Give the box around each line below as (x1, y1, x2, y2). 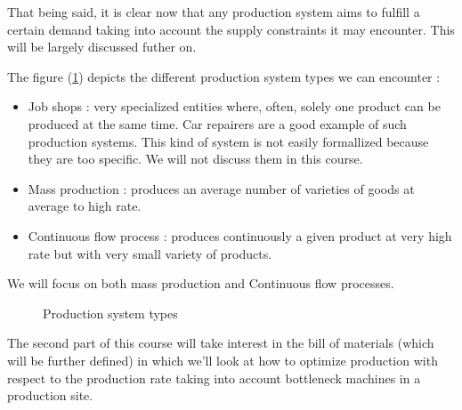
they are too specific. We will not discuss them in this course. (28, 149, 363, 168)
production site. (7, 386, 93, 405)
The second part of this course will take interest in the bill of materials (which (7, 334, 434, 352)
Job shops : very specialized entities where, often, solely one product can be (28, 97, 441, 116)
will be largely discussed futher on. (7, 37, 197, 56)
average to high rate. (28, 197, 142, 215)
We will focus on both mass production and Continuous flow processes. (7, 274, 394, 293)
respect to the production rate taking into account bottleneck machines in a (7, 368, 421, 387)
